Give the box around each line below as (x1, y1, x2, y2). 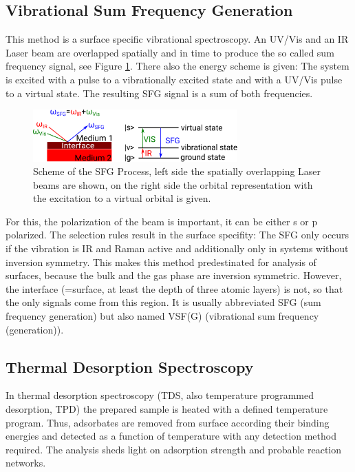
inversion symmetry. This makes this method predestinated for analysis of (6, 254, 316, 269)
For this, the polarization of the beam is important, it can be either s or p (6, 214, 318, 228)
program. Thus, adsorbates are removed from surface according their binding (6, 415, 330, 429)
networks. (6, 455, 46, 470)
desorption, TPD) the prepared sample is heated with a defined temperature (6, 402, 328, 416)
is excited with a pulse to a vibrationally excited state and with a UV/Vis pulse (6, 72, 343, 86)
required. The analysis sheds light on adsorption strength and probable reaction (6, 442, 342, 456)
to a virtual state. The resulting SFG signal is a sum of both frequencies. (6, 85, 313, 100)
